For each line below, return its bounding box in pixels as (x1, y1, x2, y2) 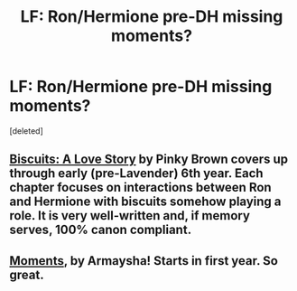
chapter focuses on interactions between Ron (9, 180, 273, 195)
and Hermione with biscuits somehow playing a (9, 194, 282, 210)
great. (9, 267, 44, 282)
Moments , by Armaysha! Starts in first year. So (9, 253, 278, 268)
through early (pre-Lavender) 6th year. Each (9, 165, 264, 182)
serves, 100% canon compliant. (9, 222, 192, 238)
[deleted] (9, 125, 43, 136)
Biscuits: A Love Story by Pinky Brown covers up (9, 152, 289, 167)
